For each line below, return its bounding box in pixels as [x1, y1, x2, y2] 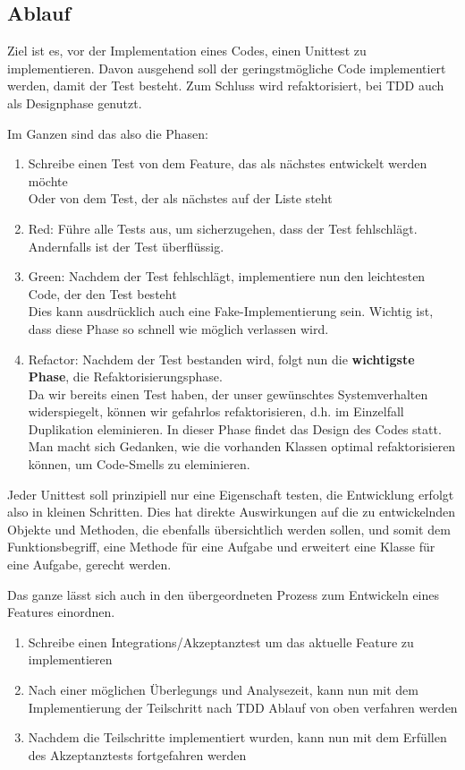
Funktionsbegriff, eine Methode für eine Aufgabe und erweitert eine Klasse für [7, 537, 435, 556]
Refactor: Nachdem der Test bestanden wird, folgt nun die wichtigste [28, 349, 415, 368]
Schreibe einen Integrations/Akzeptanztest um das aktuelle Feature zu [28, 632, 414, 651]
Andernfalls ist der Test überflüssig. [28, 236, 224, 255]
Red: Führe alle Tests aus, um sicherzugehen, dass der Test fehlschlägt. [28, 218, 418, 237]
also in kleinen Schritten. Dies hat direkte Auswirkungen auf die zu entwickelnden [7, 502, 456, 521]
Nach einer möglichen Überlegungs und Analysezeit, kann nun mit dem [28, 680, 418, 699]
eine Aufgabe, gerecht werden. [7, 555, 172, 574]
